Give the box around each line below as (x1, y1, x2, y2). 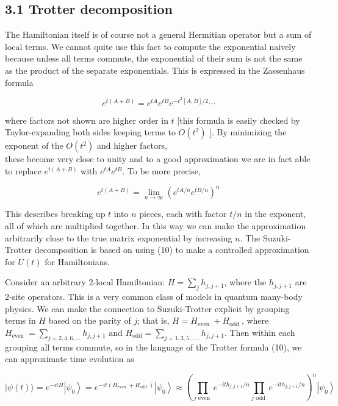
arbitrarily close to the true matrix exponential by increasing (5, 231, 232, 244)
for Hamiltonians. (45, 255, 110, 268)
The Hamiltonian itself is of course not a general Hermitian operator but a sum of (5, 28, 312, 41)
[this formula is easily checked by (177, 113, 300, 126)
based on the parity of (48, 314, 131, 327)
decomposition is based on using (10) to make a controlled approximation (34, 243, 309, 256)
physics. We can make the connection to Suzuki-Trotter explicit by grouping (5, 302, 290, 315)
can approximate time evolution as (5, 352, 134, 365)
